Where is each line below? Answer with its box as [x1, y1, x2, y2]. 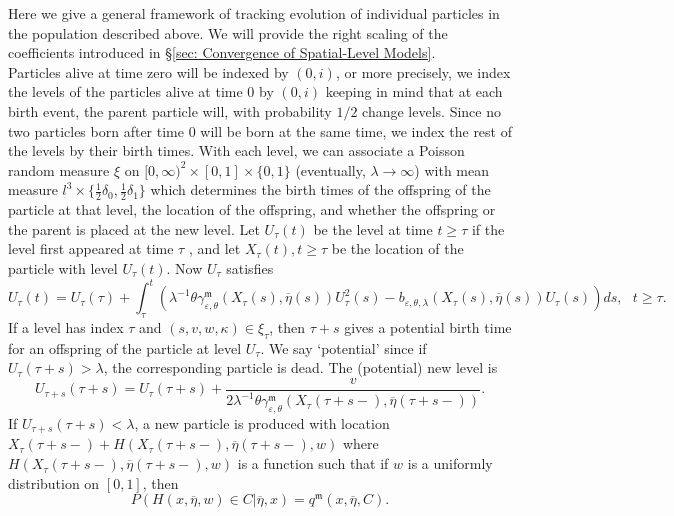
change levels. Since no [362, 100, 501, 121]
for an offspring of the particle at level [8, 337, 242, 358]
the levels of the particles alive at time [8, 81, 243, 102]
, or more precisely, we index [335, 61, 511, 82]
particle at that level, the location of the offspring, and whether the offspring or [8, 199, 496, 220]
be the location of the [331, 238, 464, 259]
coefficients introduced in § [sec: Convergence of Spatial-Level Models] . [8, 42, 436, 63]
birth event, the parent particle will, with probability [8, 100, 332, 121]
